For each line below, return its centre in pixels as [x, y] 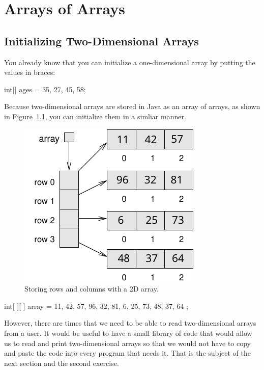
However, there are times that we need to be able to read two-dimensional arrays [130, 323]
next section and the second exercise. [62, 363]
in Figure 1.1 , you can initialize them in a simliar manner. [95, 116]
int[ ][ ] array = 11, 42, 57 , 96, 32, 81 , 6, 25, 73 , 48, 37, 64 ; [96, 306]
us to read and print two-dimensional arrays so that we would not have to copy [128, 343]
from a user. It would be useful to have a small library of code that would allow [128, 333]
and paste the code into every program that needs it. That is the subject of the [127, 353]
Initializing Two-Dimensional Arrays [101, 41]
